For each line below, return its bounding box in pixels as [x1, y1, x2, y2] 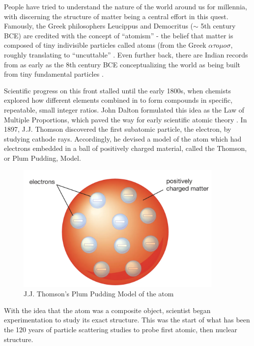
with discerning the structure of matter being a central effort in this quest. [4, 11, 228, 21]
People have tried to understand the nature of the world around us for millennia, [4, 1, 247, 11]
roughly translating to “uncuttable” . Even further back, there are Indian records [4, 49, 248, 59]
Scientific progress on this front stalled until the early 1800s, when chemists [4, 85, 231, 95]
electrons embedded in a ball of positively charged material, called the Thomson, [4, 143, 247, 153]
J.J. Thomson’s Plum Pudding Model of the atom [24, 288, 174, 299]
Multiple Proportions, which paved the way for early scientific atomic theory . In [4, 114, 247, 124]
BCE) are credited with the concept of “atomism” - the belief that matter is [4, 30, 233, 40]
